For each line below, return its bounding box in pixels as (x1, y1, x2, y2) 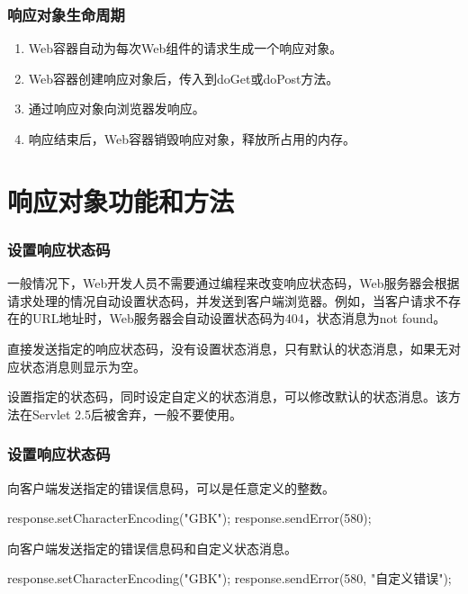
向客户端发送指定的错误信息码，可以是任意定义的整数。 (7, 478, 335, 497)
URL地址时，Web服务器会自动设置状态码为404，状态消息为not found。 (31, 309, 446, 328)
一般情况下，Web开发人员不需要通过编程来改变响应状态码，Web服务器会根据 (7, 274, 460, 292)
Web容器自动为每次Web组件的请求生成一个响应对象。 (28, 39, 343, 58)
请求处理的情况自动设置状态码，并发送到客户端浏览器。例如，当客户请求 (7, 291, 436, 310)
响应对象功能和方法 (7, 182, 235, 219)
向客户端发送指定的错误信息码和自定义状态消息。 (7, 538, 297, 557)
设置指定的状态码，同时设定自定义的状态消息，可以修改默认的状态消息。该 (7, 387, 448, 406)
